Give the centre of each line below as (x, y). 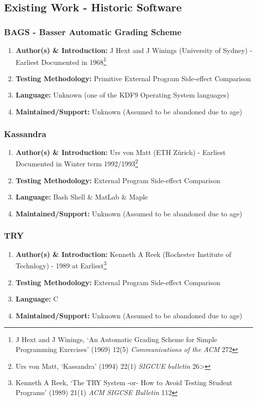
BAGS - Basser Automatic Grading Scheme (93, 31)
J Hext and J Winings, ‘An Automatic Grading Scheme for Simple (116, 339)
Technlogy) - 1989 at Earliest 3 (61, 265)
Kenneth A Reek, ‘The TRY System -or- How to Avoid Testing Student (124, 382)
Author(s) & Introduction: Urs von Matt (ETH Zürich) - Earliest (121, 152)
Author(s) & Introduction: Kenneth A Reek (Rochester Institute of (123, 254)
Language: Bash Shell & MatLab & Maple (82, 197)
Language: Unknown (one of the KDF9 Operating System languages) (122, 95)
